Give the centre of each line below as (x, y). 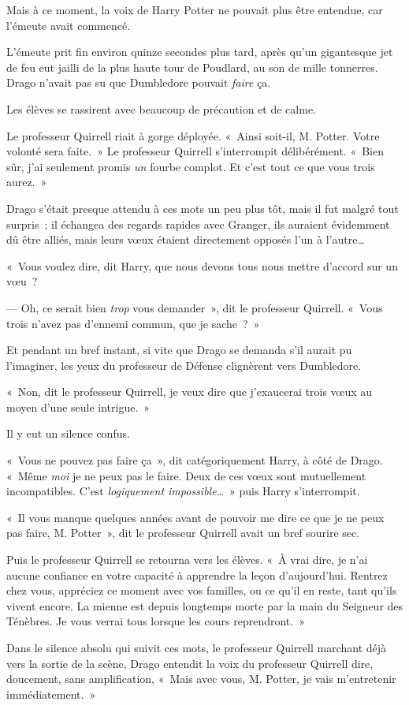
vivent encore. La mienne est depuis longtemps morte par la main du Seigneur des (205, 605)
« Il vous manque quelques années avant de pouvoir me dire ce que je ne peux (195, 517)
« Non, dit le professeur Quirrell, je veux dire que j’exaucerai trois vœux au (190, 392)
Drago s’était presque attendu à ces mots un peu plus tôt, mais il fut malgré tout (203, 208)
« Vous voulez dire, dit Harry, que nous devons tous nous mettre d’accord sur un (202, 265)
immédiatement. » (51, 694)
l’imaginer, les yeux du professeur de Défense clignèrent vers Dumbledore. (184, 365)
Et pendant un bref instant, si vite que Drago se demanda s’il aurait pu (179, 350)
